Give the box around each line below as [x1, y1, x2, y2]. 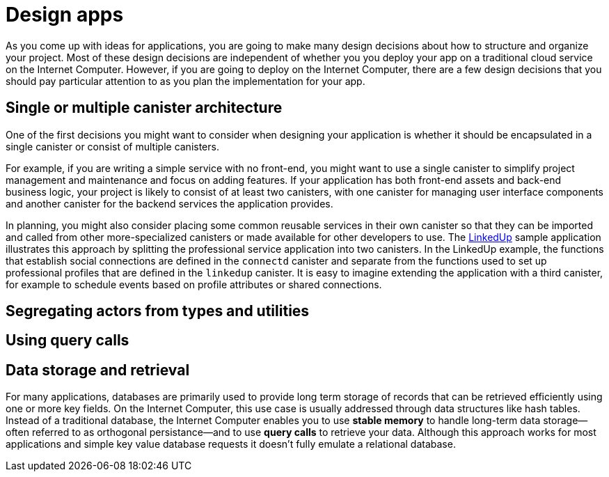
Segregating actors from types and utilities [6, 302, 310, 320]
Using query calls [6, 331, 129, 350]
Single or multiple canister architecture [6, 99, 283, 117]
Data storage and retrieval [6, 361, 190, 379]
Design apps [6, 3, 124, 26]
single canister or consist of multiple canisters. [6, 140, 219, 153]
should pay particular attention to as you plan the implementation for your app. [6, 75, 365, 87]
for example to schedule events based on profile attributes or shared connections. [6, 278, 382, 290]
